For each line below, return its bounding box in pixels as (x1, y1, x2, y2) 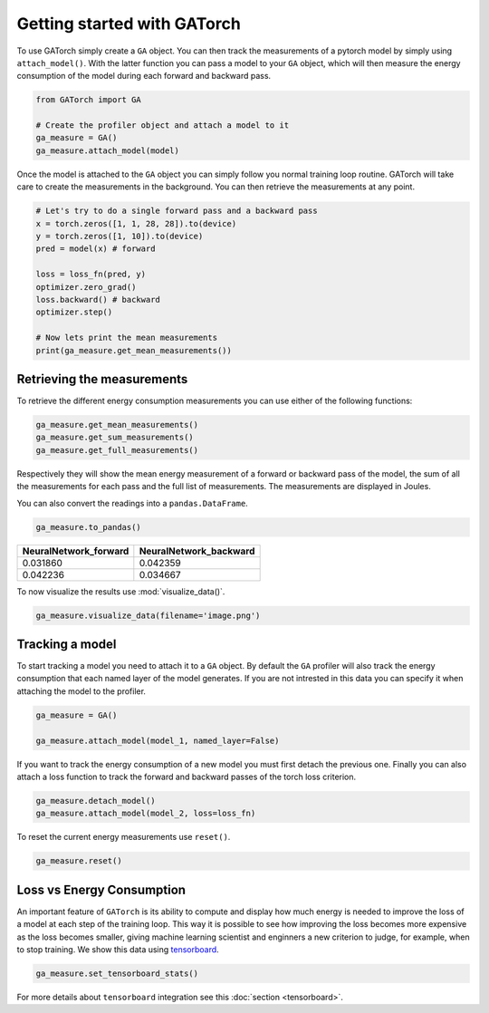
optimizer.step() (35, 307, 113, 317)
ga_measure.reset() (35, 856, 122, 866)
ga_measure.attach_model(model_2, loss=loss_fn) (35, 808, 256, 819)
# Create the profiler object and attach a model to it (35, 121, 290, 130)
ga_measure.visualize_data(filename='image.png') (35, 610, 261, 621)
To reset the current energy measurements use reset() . (16, 832, 231, 843)
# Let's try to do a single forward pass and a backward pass (35, 206, 318, 217)
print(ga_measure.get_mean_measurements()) (35, 345, 233, 355)
